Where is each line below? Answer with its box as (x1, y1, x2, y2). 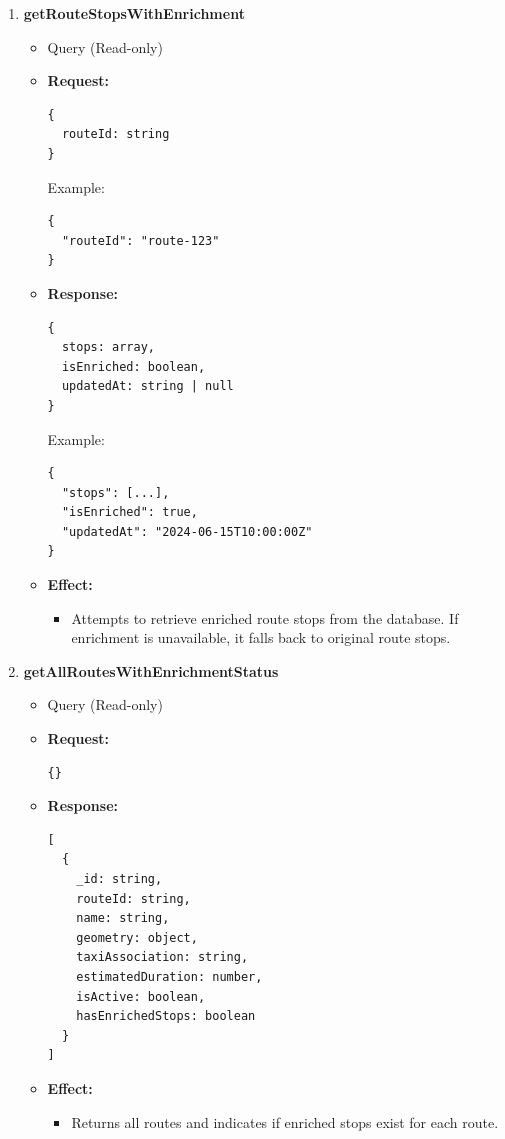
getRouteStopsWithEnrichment (23, 3, 245, 23)
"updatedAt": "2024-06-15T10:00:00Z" (61, 524, 313, 539)
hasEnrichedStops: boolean (76, 1009, 256, 1024)
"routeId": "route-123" (61, 233, 220, 248)
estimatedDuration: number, (76, 969, 263, 984)
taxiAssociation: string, (76, 950, 249, 965)
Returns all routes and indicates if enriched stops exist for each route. (71, 1111, 499, 1132)
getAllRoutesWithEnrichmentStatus (23, 660, 279, 681)
